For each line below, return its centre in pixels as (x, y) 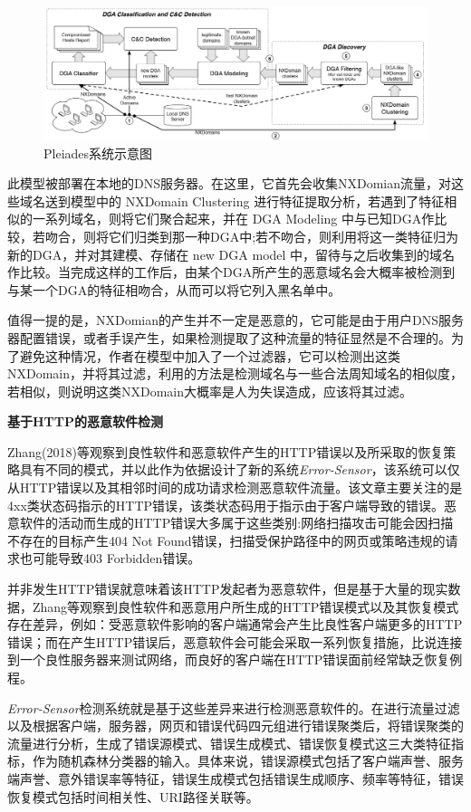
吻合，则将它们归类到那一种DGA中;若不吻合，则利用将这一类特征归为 (252, 236)
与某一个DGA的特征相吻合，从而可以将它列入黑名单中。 (174, 289)
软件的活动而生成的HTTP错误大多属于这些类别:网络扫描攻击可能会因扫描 (236, 523)
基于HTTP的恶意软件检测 (86, 421)
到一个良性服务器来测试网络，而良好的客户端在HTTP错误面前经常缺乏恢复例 (235, 659)
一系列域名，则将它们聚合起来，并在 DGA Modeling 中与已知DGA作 (233, 219)
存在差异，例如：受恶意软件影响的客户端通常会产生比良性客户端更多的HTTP (235, 624)
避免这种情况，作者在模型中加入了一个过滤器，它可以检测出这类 (210, 355)
